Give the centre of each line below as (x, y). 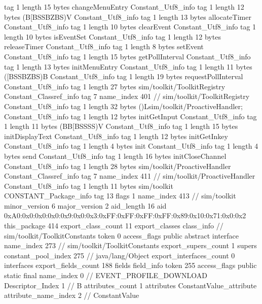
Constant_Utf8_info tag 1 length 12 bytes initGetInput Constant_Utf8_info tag (130, 116)
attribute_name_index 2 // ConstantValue (72, 295)
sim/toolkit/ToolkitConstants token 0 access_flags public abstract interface (121, 235)
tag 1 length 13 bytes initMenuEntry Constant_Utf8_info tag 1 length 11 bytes (128, 66)
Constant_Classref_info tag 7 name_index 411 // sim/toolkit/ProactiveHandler (130, 176)
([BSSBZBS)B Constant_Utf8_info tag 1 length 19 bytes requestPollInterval (124, 76)
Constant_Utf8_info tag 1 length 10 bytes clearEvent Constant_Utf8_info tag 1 (130, 27)
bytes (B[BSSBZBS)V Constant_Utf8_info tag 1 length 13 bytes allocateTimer (128, 16)
